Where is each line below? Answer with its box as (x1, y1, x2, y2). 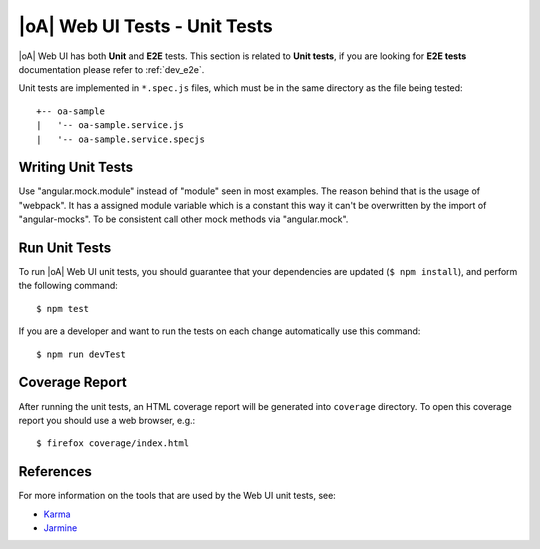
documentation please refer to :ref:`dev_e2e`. (18, 63, 205, 75)
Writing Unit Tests (18, 159, 134, 176)
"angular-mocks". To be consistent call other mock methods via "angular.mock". (18, 213, 349, 225)
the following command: (18, 280, 119, 292)
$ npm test (36, 303, 90, 314)
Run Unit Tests (18, 240, 112, 256)
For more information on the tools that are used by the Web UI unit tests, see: (18, 490, 337, 502)
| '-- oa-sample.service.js (36, 120, 185, 131)
